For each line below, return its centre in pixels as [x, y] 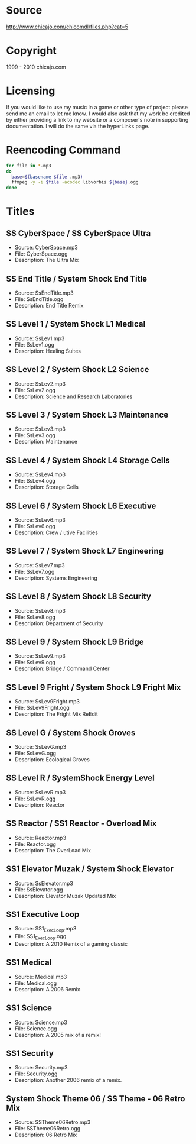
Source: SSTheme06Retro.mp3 [53, 1122]
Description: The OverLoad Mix [53, 850]
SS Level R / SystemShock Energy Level [80, 778]
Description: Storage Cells [46, 487]
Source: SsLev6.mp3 [40, 520]
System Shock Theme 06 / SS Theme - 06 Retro [96, 1099]
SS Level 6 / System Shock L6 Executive [81, 505]
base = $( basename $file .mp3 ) [47, 177]
